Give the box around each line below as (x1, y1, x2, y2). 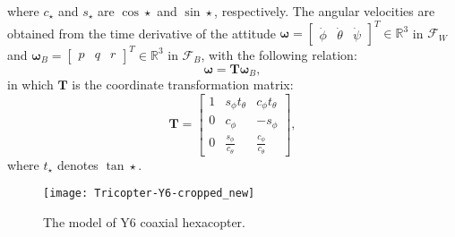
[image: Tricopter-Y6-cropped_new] (43, 187, 255, 200)
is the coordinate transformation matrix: (72, 75, 294, 94)
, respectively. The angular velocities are (214, 2, 435, 20)
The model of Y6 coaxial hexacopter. (43, 212, 245, 231)
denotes (56, 155, 99, 174)
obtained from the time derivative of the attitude (7, 23, 276, 42)
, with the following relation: (201, 45, 357, 63)
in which (7, 75, 54, 94)
